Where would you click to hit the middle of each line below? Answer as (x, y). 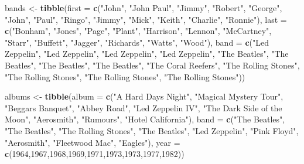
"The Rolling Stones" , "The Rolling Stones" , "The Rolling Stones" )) (125, 76)
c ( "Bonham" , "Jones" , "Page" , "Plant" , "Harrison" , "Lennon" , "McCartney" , (138, 31)
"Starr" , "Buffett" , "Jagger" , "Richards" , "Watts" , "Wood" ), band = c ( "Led (137, 42)
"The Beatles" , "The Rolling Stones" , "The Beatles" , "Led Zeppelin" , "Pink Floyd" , (152, 130)
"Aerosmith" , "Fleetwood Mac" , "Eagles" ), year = (93, 142)
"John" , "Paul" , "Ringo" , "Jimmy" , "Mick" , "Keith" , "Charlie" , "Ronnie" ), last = (146, 19)
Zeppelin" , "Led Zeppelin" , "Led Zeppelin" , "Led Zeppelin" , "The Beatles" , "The (147, 54)
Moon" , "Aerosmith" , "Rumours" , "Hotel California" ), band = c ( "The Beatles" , (145, 119)
